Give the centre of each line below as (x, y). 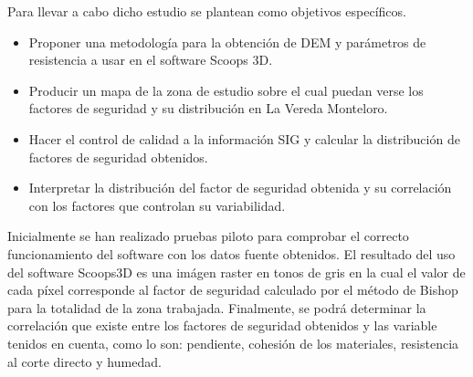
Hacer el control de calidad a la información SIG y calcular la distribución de (244, 138)
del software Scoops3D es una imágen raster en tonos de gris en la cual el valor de (236, 272)
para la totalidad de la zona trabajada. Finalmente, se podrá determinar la (217, 307)
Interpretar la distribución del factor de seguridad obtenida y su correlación (240, 188)
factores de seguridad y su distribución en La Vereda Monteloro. (208, 108)
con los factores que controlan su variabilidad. (157, 205)
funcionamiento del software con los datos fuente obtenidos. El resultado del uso (231, 253)
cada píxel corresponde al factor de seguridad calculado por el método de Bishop (233, 290)
